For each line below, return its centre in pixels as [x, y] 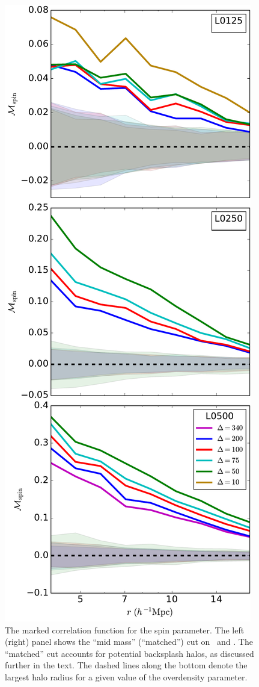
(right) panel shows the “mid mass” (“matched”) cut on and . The [129, 642]
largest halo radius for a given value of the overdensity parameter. [126, 676]
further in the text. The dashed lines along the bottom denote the [126, 665]
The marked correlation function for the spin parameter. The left [125, 629]
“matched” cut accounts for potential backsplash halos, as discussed [129, 653]
